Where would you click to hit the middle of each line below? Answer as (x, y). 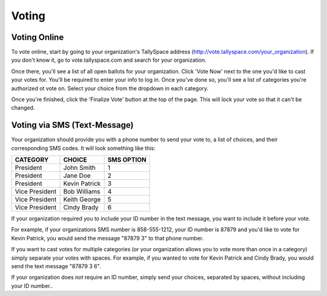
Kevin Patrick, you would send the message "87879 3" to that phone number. (107, 238)
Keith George (82, 200)
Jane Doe (77, 176)
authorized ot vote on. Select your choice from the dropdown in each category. (110, 88)
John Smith (80, 168)
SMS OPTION (127, 160)
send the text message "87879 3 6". (56, 266)
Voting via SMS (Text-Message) (72, 125)
